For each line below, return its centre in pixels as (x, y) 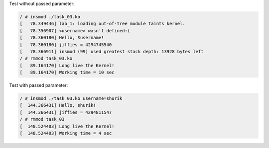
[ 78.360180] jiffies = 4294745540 (66, 44)
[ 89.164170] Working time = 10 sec (67, 73)
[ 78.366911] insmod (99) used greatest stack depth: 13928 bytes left (112, 51)
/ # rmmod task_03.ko (46, 59)
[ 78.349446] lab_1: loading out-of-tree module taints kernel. (102, 24)
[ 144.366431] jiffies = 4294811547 (66, 112)
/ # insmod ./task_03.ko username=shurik (71, 99)
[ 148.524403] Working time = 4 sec (66, 133)
